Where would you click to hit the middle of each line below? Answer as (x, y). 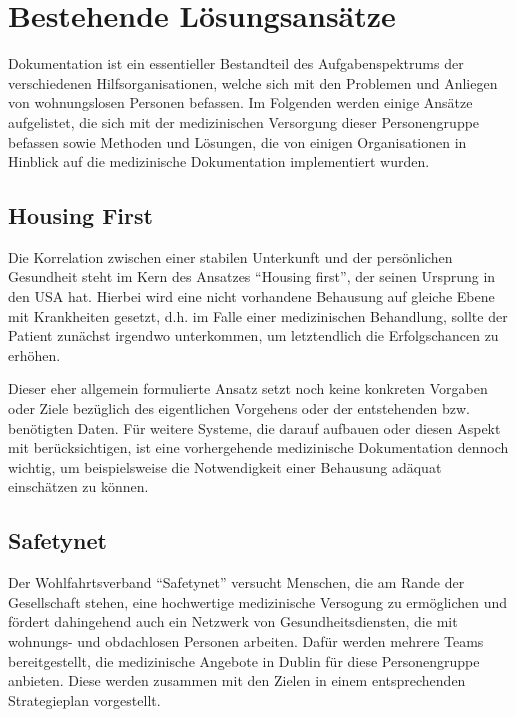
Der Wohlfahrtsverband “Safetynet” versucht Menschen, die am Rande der (236, 582)
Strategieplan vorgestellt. (84, 699)
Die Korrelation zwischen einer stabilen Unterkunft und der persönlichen (230, 256)
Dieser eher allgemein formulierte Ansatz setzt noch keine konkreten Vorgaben (248, 388)
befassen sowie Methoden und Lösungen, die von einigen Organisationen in (237, 141)
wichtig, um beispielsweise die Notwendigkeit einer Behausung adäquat (225, 466)
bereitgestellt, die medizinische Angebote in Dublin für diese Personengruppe (244, 660)
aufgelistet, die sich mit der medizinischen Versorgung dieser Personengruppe (244, 121)
